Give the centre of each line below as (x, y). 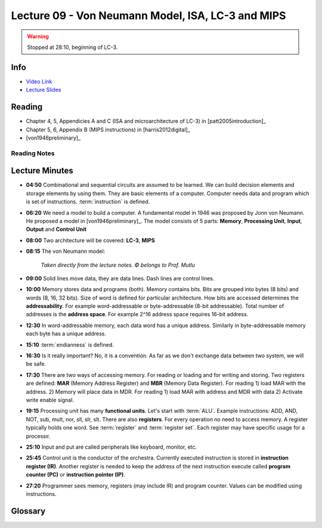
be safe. (36, 364)
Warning (38, 36)
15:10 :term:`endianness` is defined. (70, 345)
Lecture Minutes (42, 171)
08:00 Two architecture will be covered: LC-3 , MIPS (90, 240)
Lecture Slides (44, 90)
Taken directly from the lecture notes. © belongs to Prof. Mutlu (118, 265)
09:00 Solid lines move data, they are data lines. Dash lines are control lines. (120, 278)
